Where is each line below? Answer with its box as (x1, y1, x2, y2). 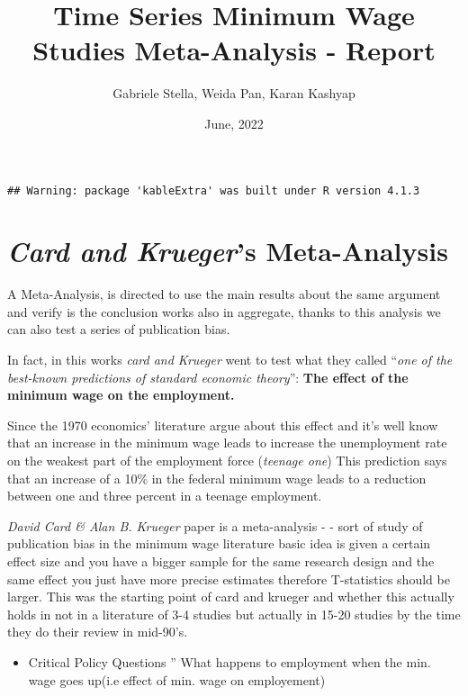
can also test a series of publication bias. (7, 320, 230, 339)
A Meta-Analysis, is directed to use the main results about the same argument (7, 285, 441, 303)
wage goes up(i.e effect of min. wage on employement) (28, 670, 326, 689)
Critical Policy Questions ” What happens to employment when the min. (28, 652, 431, 671)
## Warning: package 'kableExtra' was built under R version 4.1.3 (7, 184, 420, 197)
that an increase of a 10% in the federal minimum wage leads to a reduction (7, 468, 427, 487)
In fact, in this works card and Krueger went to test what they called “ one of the (7, 350, 453, 369)
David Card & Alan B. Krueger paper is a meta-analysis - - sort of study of (7, 516, 423, 535)
